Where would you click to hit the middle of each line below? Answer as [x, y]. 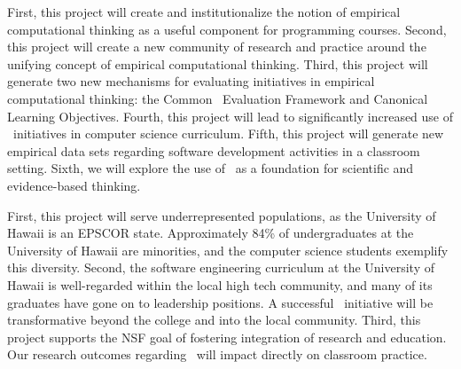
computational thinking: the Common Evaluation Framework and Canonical [218, 98]
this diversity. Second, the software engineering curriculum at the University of [221, 267]
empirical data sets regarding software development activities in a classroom [214, 150]
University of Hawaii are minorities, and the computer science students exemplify [228, 250]
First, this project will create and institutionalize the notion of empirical [204, 12]
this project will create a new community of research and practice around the [217, 47]
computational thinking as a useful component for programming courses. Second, [227, 29]
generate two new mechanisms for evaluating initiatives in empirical [191, 81]
